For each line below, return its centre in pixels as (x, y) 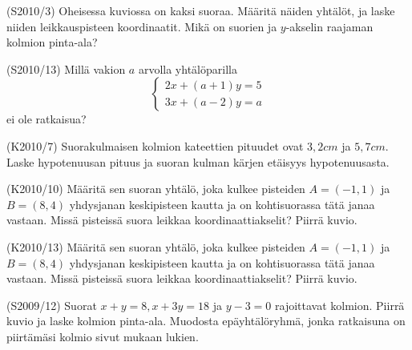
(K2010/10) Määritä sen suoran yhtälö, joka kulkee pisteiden (156, 189)
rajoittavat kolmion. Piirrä (340, 305)
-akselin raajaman (329, 26)
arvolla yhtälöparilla (188, 68)
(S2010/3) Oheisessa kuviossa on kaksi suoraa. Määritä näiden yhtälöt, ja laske (201, 10)
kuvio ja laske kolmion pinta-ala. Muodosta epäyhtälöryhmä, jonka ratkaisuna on (206, 321)
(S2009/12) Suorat (52, 305)
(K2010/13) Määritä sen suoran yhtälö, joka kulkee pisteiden (156, 246)
